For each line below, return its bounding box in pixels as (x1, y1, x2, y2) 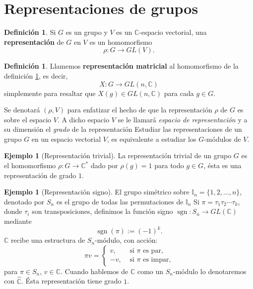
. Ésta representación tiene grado (21, 276, 122, 286)
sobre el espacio (4, 114, 52, 124)
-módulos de (204, 133, 241, 144)
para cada (164, 88, 194, 98)
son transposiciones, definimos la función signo (32, 206, 173, 216)
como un (137, 266, 164, 276)
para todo (154, 160, 184, 171)
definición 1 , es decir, (4, 70, 68, 81)
